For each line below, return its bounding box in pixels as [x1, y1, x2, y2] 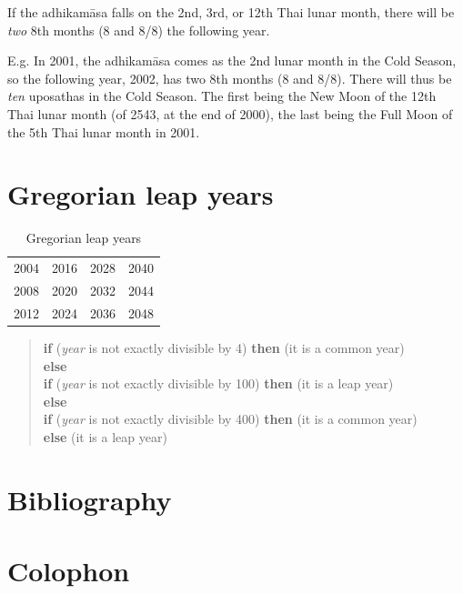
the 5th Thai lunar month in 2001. [7, 122, 200, 141]
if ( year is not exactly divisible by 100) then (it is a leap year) [43, 374, 394, 393]
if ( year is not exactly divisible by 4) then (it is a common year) [43, 337, 405, 357]
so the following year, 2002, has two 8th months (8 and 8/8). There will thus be [7, 68, 452, 87]
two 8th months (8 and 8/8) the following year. [7, 20, 270, 39]
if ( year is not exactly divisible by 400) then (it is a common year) [43, 409, 418, 428]
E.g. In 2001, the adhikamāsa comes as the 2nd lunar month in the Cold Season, [7, 51, 457, 70]
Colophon [7, 552, 130, 589]
